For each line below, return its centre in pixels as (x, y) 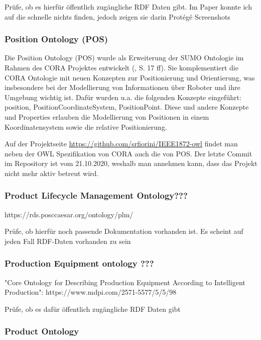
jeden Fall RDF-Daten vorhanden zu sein (68, 241)
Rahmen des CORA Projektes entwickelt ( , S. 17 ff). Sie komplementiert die (121, 67)
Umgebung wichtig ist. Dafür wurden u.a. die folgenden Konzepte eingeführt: (123, 97)
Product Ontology (42, 331)
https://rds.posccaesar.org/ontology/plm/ (69, 214)
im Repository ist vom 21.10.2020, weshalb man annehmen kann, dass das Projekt (131, 163)
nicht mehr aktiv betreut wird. (52, 173)
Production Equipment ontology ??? (79, 263)
